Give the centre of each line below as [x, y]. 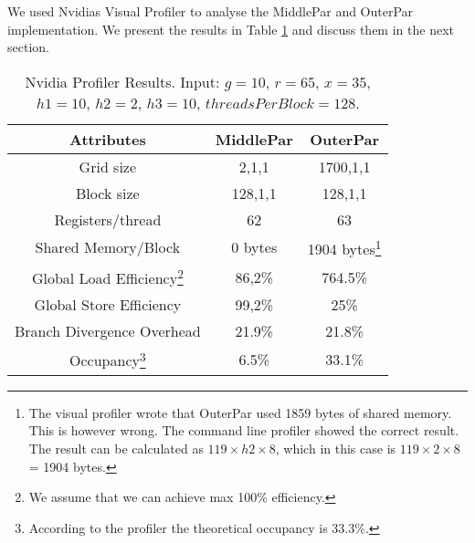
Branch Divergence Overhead [108, 331]
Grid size [108, 166]
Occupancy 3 [108, 359]
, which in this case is [336, 448]
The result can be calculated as [116, 448]
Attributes [108, 139]
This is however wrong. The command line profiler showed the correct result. [244, 430]
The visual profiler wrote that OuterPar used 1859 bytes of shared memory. [240, 412]
